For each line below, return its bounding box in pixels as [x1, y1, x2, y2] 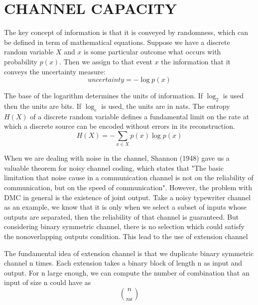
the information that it [161, 56, 231, 66]
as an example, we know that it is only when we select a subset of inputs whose [4, 202, 247, 212]
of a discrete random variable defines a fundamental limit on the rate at [30, 111, 250, 121]
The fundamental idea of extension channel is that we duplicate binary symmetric [4, 248, 254, 258]
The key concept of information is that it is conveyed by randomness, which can [4, 27, 248, 37]
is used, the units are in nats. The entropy [101, 100, 230, 111]
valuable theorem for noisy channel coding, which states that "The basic [4, 162, 224, 173]
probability [4, 56, 37, 66]
